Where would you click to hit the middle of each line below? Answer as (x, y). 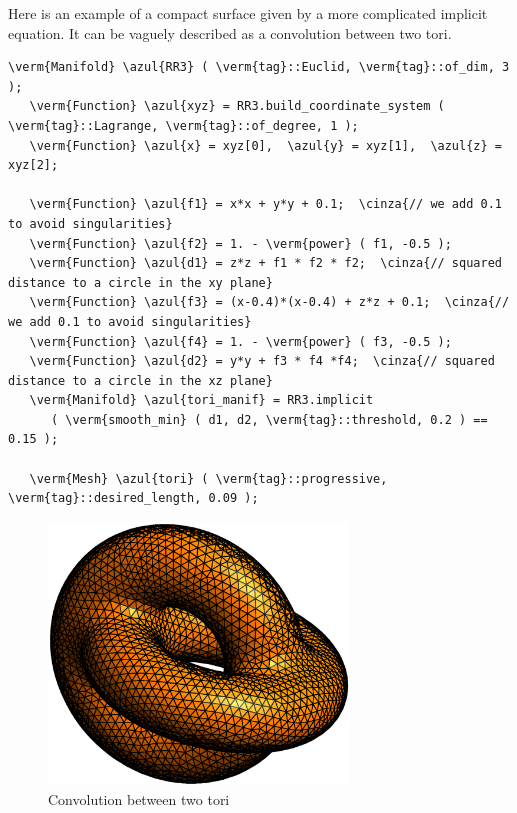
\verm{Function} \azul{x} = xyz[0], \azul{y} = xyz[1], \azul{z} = (265, 145)
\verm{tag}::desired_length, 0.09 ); (133, 498)
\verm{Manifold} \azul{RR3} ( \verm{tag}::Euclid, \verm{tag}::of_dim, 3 (259, 67)
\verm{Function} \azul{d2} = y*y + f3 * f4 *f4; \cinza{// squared (262, 361)
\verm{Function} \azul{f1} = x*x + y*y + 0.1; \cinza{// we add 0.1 (265, 204)
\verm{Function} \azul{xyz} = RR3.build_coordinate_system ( (237, 106)
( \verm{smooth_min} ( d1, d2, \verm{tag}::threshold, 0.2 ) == (269, 419)
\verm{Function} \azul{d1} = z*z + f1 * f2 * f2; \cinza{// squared (265, 263)
